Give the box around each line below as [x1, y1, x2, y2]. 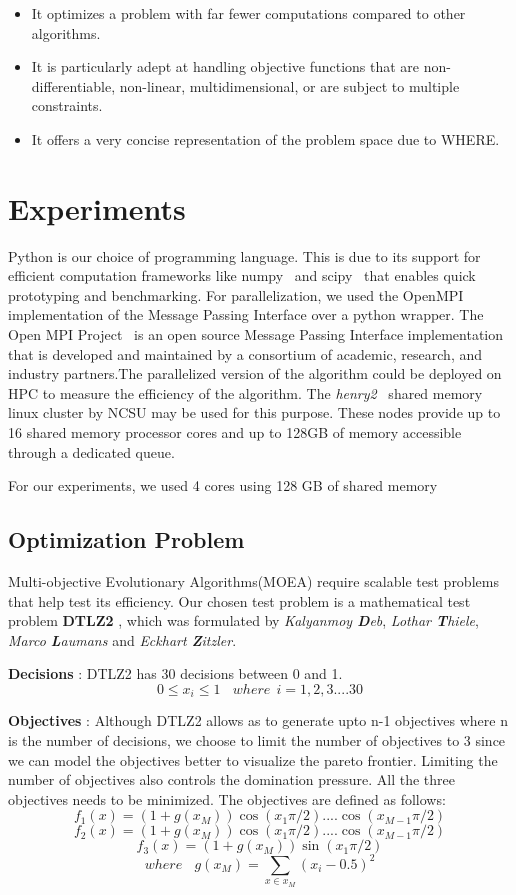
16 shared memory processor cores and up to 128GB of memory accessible [8, 422, 462, 443]
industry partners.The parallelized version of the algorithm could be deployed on [8, 363, 502, 384]
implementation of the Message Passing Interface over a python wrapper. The [8, 304, 484, 325]
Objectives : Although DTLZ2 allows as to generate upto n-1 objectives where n [8, 710, 508, 731]
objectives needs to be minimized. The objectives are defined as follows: [8, 788, 446, 809]
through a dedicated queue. [8, 441, 175, 462]
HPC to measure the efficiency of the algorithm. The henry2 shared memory [8, 382, 483, 403]
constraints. [31, 95, 103, 116]
